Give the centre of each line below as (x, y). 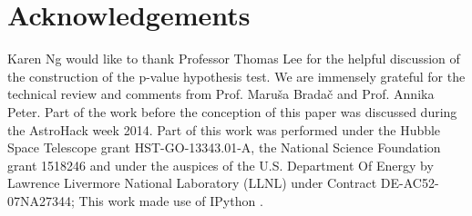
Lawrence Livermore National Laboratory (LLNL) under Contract (192, 183)
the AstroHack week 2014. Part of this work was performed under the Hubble (224, 129)
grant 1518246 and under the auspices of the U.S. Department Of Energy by (221, 165)
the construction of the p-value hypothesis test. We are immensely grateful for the (236, 76)
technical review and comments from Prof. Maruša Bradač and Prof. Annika (221, 94)
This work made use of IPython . (171, 200)
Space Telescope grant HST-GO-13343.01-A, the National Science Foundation (224, 147)
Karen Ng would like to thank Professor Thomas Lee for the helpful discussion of (234, 59)
